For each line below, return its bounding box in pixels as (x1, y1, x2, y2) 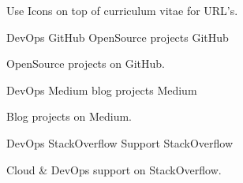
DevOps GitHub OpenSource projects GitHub (6, 28, 229, 45)
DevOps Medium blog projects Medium (6, 81, 197, 98)
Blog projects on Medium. (6, 108, 132, 125)
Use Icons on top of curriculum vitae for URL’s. (6, 2, 238, 18)
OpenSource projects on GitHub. (6, 55, 165, 72)
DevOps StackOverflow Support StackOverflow (6, 134, 234, 151)
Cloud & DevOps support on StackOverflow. (6, 161, 222, 177)
